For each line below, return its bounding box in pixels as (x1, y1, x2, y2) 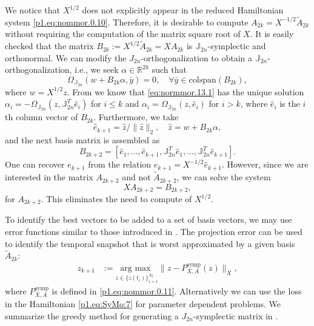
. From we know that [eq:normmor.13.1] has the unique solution (67, 85, 304, 98)
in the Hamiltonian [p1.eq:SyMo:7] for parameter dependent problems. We (5, 297, 281, 310)
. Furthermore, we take (93, 110, 179, 123)
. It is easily (250, 27, 294, 40)
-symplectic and (207, 39, 266, 52)
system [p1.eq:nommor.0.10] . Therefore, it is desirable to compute (5, 15, 249, 28)
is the (279, 97, 300, 110)
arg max (120, 263, 151, 273)
